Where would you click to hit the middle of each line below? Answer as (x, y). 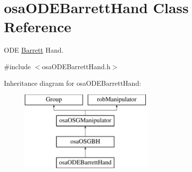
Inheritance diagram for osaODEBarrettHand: (73, 83)
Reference (38, 27)
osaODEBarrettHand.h (76, 66)
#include (17, 66)
